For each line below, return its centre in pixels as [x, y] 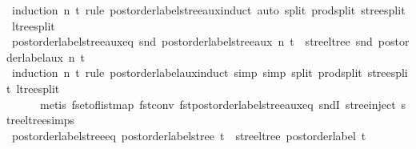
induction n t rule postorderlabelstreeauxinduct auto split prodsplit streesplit [208, 10]
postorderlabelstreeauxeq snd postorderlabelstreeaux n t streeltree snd [192, 41]
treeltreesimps [40, 120]
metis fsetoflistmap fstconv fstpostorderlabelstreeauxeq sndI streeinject [218, 104]
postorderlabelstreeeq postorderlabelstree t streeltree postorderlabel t [189, 135]
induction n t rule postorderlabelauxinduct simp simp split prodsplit [187, 72]
